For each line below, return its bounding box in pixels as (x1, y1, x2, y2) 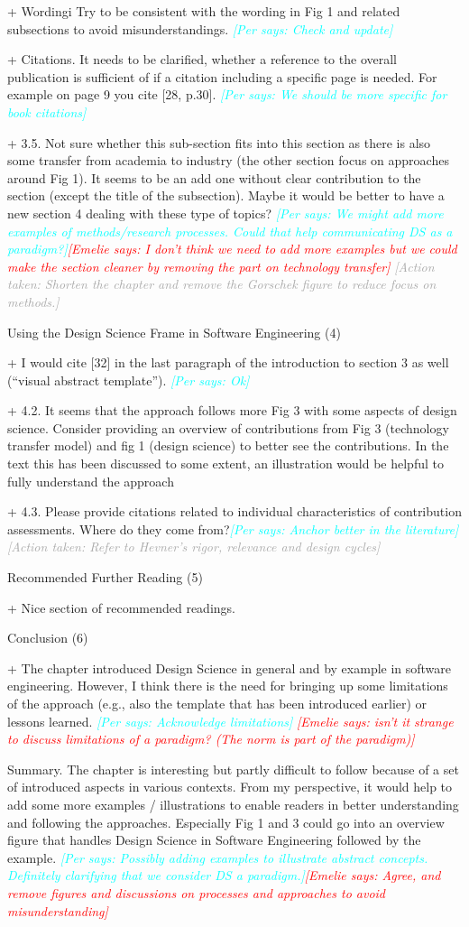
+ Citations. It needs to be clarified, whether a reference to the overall (7, 50, 397, 69)
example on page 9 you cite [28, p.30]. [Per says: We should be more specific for (7, 85, 447, 104)
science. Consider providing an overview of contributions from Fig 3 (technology (7, 418, 449, 437)
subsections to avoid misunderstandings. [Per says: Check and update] (7, 19, 393, 38)
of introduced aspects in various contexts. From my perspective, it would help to (7, 777, 453, 796)
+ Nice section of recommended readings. (7, 598, 235, 616)
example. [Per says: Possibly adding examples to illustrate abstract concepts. (7, 848, 428, 867)
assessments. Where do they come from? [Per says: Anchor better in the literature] (7, 519, 459, 538)
